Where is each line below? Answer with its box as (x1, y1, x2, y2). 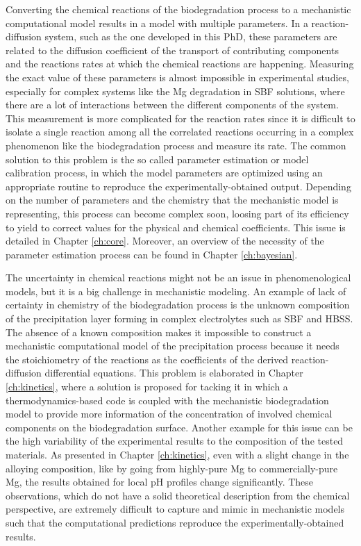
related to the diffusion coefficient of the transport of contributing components (6, 42, 339, 57)
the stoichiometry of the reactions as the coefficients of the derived (6, 351, 289, 366)
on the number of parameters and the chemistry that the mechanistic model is (6, 192, 339, 207)
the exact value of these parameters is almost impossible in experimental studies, (6, 69, 349, 84)
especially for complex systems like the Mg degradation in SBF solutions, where (6, 83, 345, 98)
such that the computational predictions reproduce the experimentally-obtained (6, 515, 344, 529)
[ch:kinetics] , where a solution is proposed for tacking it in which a (6, 379, 288, 394)
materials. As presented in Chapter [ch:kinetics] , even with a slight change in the (6, 447, 349, 461)
